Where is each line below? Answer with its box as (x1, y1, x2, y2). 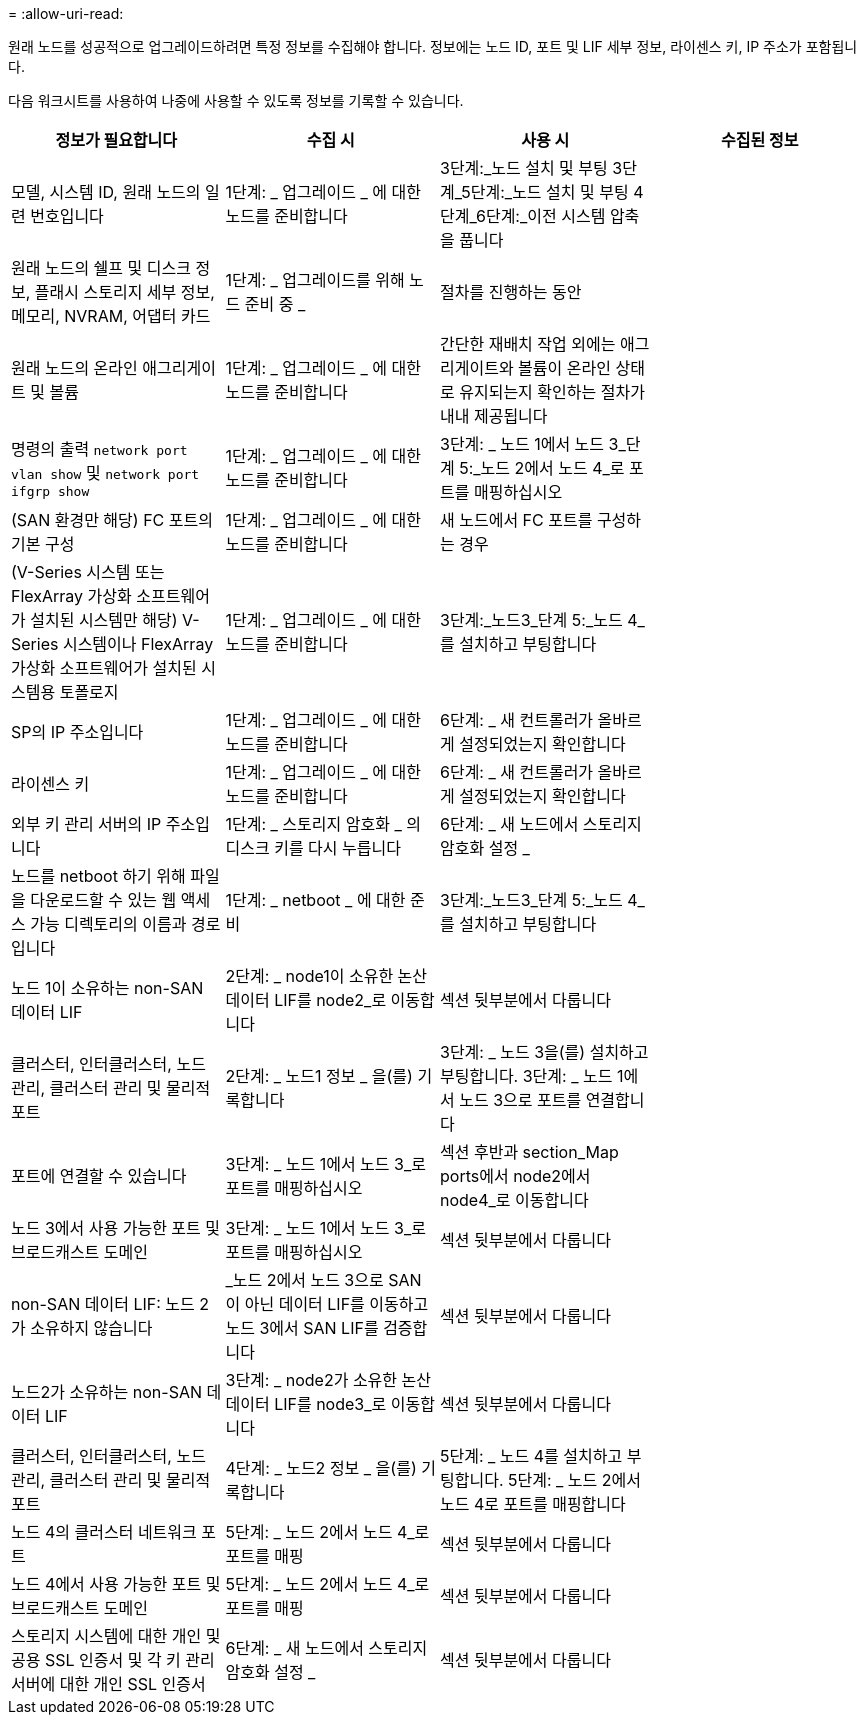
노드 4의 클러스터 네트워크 (11, 1522, 197, 1542)
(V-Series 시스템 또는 (11, 562, 165, 582)
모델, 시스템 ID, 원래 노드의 (11, 182, 201, 202)
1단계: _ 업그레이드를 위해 (225, 270, 405, 290)
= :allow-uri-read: (8, 5, 124, 22)
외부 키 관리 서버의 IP (11, 814, 162, 834)
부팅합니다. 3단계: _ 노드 (440, 1066, 613, 1086)
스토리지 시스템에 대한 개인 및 (11, 1626, 221, 1646)
